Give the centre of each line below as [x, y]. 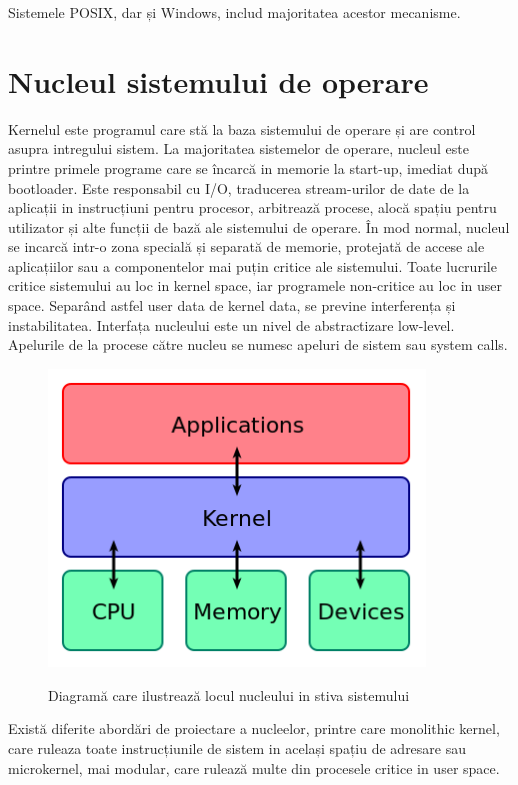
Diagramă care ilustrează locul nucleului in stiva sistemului [229, 694]
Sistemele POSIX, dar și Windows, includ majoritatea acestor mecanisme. [234, 12]
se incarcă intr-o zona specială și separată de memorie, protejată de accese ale [246, 246]
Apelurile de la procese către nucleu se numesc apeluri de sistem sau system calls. [258, 344]
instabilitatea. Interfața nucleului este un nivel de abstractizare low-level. [231, 324]
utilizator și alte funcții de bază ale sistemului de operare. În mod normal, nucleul [259, 226]
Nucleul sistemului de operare [218, 80]
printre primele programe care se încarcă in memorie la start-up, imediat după [248, 167]
